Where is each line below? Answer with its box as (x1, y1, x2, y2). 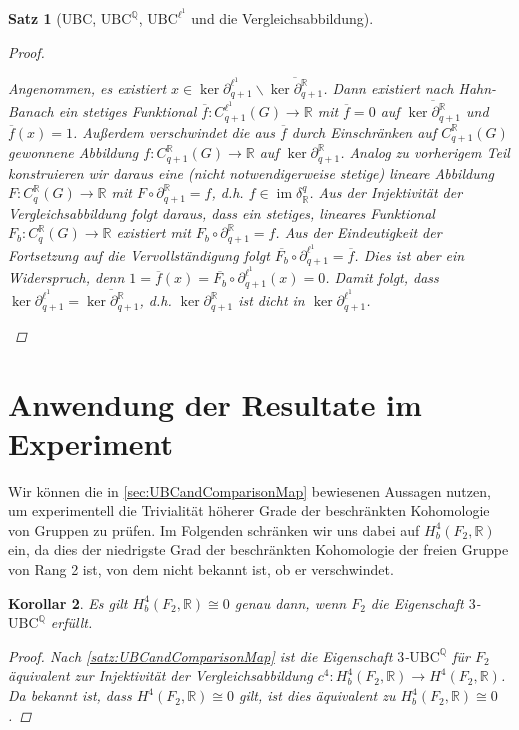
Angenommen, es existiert (8, 77, 167, 98)
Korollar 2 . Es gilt (8, 592, 128, 613)
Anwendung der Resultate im (8, 383, 422, 424)
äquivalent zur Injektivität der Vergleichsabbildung (8, 665, 313, 686)
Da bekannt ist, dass (8, 685, 132, 706)
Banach (8, 101, 54, 122)
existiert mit (116, 222, 191, 243)
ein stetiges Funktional (58, 101, 197, 122)
